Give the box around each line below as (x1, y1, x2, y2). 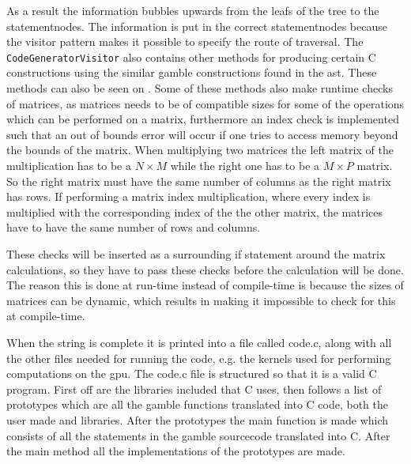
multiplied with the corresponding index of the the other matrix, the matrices (6, 203, 383, 220)
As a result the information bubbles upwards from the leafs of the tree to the (6, 2, 379, 18)
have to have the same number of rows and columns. (6, 219, 261, 236)
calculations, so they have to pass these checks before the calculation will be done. (6, 261, 404, 277)
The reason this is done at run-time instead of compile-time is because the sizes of (6, 277, 404, 293)
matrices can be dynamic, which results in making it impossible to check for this (6, 292, 396, 308)
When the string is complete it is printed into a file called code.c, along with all (6, 334, 392, 350)
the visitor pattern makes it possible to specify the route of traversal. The (6, 33, 364, 50)
